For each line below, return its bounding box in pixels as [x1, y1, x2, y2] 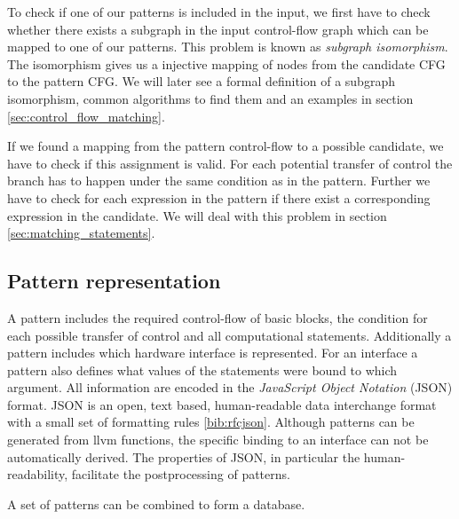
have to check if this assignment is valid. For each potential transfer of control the [7, 153, 453, 172]
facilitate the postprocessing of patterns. [71, 465, 290, 484]
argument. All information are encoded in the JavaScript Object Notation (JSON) [7, 378, 453, 397]
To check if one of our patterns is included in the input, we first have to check [7, 3, 431, 20]
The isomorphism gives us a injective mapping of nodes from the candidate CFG [7, 54, 446, 73]
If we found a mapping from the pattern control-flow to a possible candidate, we [7, 137, 444, 155]
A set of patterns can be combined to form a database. [7, 494, 305, 513]
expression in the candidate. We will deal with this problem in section [7, 206, 387, 224]
